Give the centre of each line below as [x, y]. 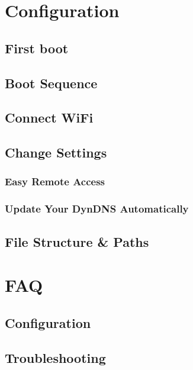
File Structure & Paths [77, 241]
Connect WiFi [49, 118]
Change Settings [56, 152]
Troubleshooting [55, 357]
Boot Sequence [51, 83]
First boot [37, 48]
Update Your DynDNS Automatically [97, 209]
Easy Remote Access [55, 181]
